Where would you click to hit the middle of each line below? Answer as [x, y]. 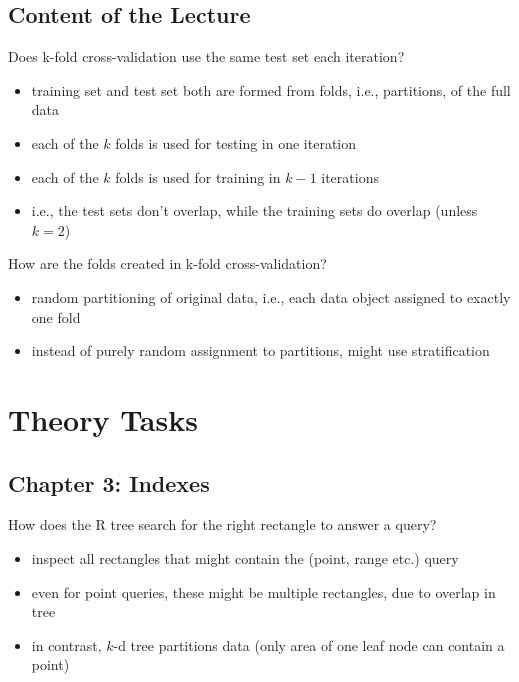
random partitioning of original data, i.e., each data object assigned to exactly [271, 296]
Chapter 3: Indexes [109, 482]
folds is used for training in [198, 176]
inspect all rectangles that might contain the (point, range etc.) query [245, 557]
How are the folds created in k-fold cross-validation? [167, 263]
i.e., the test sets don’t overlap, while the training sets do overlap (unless [254, 210]
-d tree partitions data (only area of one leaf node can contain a [309, 644]
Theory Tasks [103, 418]
